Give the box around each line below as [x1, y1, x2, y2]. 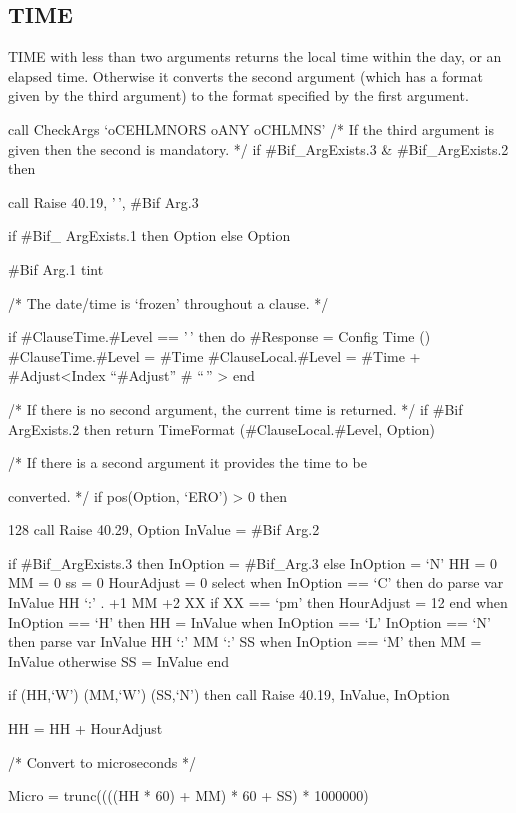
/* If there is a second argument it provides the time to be [8, 452, 367, 473]
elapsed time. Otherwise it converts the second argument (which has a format [8, 65, 483, 86]
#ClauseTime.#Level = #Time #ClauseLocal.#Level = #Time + [8, 345, 421, 366]
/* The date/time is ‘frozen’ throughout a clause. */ [8, 292, 329, 313]
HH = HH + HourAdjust [8, 718, 163, 739]
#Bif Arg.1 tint [8, 258, 104, 279]
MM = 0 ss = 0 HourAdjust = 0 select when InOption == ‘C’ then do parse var [8, 572, 504, 593]
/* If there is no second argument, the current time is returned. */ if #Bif [8, 398, 463, 419]
